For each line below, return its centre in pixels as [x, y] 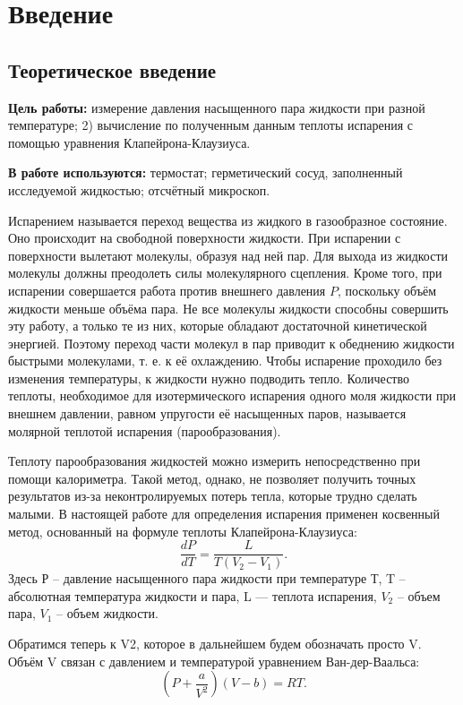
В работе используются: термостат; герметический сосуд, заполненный [206, 172]
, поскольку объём [387, 290]
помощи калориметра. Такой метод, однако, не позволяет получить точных [212, 478]
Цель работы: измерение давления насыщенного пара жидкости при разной [217, 107]
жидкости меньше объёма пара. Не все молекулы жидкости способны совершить [228, 308]
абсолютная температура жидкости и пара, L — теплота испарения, [193, 595]
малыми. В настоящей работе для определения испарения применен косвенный [224, 514]
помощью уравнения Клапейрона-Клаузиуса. [129, 142]
